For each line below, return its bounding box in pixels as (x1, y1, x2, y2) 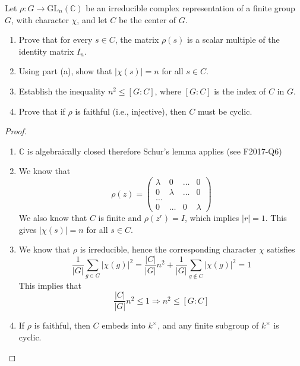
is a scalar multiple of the (187, 33, 280, 46)
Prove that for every (18, 33, 93, 46)
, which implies (184, 212, 239, 224)
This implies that (18, 279, 81, 291)
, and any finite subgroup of (157, 319, 259, 332)
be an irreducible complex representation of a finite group (86, 2, 295, 14)
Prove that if (18, 105, 65, 117)
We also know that (18, 212, 87, 224)
